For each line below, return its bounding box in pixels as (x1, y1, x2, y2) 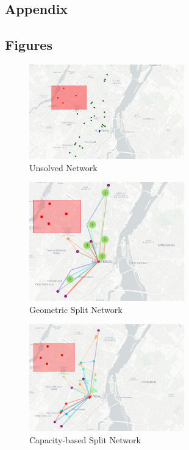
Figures (5, 35, 52, 54)
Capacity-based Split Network (29, 433, 141, 446)
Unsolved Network (29, 161, 98, 174)
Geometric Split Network (29, 303, 123, 315)
